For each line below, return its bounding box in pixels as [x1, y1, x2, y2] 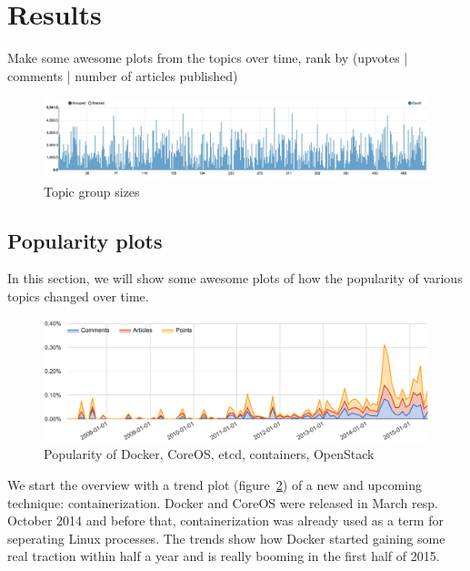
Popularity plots [7, 226, 163, 254]
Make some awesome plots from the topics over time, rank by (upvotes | [7, 48, 408, 67]
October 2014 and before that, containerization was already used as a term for [7, 511, 444, 530]
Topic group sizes [44, 181, 140, 200]
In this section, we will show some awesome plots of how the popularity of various [7, 269, 463, 288]
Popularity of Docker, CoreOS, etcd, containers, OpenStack [44, 444, 375, 464]
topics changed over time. [7, 286, 149, 305]
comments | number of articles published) [7, 66, 238, 85]
